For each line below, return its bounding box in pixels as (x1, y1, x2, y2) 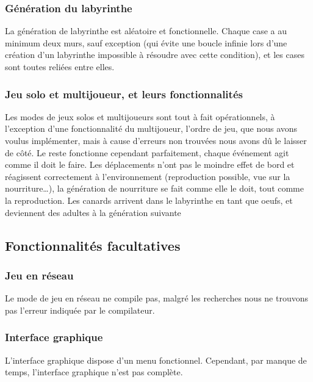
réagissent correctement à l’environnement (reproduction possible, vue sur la (5, 170, 290, 182)
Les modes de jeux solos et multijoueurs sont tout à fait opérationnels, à (5, 110, 275, 123)
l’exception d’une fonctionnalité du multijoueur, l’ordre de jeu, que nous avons (5, 122, 298, 135)
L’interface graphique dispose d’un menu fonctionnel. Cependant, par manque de (5, 353, 307, 366)
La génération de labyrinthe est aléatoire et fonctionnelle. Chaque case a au (5, 24, 287, 37)
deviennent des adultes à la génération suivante (5, 206, 181, 218)
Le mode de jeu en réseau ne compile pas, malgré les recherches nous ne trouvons (5, 292, 308, 305)
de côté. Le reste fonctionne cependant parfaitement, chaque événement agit (5, 146, 289, 159)
